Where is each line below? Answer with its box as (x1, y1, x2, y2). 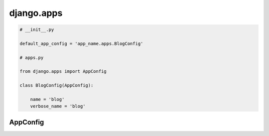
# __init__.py (19, 27, 54, 32)
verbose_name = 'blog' (30, 104, 86, 109)
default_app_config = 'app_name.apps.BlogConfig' (19, 40, 143, 46)
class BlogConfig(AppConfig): (19, 83, 94, 88)
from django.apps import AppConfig (19, 69, 107, 74)
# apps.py (19, 55, 44, 60)
